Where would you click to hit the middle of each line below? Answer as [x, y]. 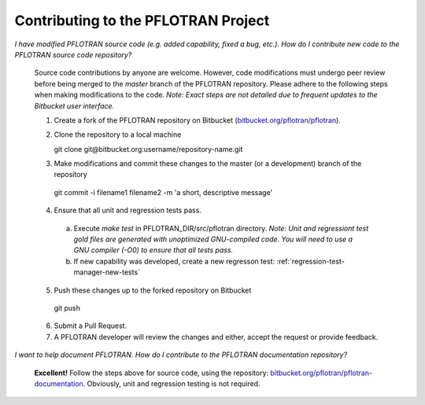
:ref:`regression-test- [311, 261]
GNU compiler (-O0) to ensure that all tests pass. [153, 250]
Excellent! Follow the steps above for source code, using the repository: [152, 373]
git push [67, 307]
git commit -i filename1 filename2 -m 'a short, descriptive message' [163, 192]
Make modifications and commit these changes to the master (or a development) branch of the [208, 164]
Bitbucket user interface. [74, 105]
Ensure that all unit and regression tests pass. [128, 210]
